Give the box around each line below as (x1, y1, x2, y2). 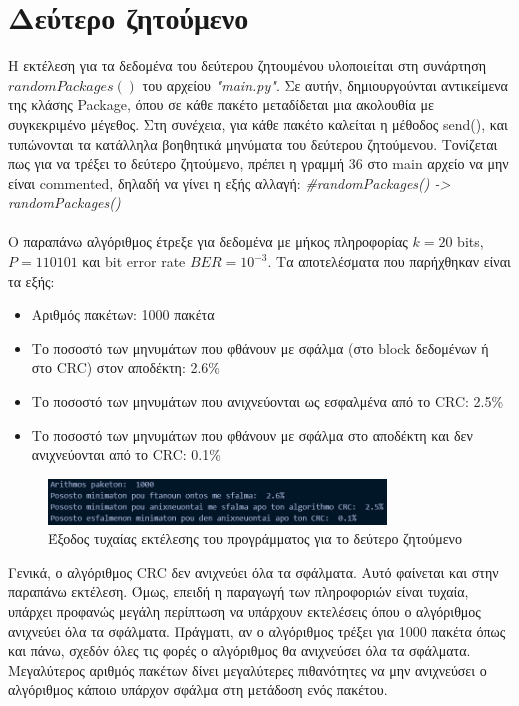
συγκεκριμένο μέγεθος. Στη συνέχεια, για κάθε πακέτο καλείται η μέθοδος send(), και (8, 113, 508, 134)
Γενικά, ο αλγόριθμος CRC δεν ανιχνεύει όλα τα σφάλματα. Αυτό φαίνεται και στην (8, 561, 499, 582)
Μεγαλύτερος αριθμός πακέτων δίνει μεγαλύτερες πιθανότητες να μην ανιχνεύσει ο (8, 659, 487, 680)
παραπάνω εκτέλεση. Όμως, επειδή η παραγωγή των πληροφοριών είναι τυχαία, (8, 581, 469, 602)
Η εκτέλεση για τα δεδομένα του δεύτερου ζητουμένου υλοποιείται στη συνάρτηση (8, 55, 486, 76)
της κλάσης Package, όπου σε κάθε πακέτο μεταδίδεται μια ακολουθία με (8, 94, 434, 115)
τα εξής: (8, 270, 55, 291)
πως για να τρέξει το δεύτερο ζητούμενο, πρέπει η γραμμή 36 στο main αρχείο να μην (8, 153, 509, 174)
